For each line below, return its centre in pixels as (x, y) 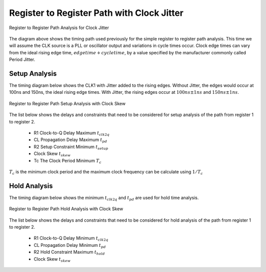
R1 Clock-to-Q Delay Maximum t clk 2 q (72, 133)
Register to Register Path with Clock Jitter (96, 13)
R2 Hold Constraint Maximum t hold (69, 253)
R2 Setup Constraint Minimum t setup (71, 147)
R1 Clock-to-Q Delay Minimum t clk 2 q (71, 239)
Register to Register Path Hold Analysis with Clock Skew (66, 209)
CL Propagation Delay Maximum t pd (70, 140)
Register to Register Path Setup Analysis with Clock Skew (67, 103)
